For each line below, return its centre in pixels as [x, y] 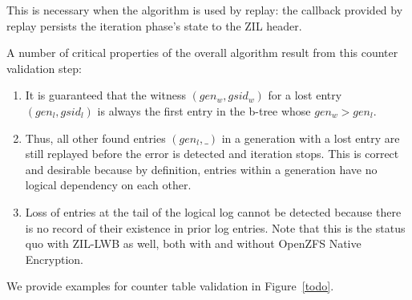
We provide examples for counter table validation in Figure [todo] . [170, 286]
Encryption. [55, 259]
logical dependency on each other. [108, 185]
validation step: [44, 68]
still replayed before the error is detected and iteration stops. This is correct [212, 154]
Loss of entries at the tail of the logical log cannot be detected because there [213, 211]
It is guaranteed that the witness [105, 95]
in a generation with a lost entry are [311, 138]
